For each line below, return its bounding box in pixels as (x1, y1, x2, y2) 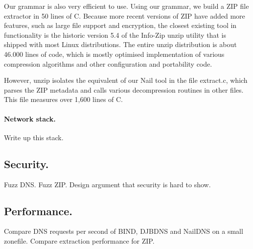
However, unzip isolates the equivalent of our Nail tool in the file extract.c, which (4, 75, 248, 85)
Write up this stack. (4, 132, 64, 142)
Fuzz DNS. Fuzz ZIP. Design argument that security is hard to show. (4, 179, 211, 189)
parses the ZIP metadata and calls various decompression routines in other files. (4, 84, 244, 95)
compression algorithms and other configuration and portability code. (4, 58, 212, 69)
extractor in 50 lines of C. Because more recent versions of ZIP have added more (4, 10, 245, 21)
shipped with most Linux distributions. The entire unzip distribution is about (4, 39, 237, 50)
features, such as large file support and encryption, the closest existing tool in (4, 20, 237, 30)
